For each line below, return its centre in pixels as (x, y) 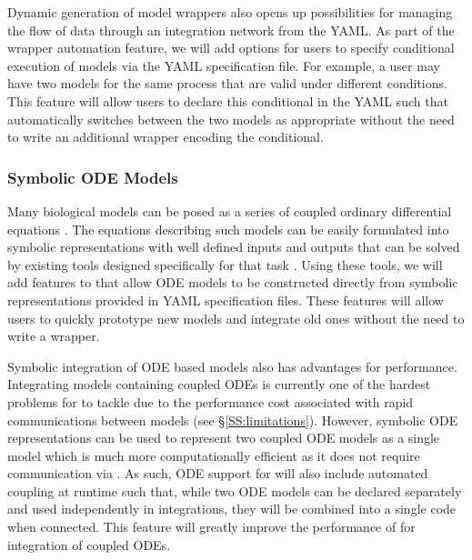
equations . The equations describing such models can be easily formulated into (228, 229)
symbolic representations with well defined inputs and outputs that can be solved (234, 247)
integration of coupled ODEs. (89, 544)
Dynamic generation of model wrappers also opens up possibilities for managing (230, 12)
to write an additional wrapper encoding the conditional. (166, 137)
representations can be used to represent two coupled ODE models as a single (224, 438)
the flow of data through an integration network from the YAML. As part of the (231, 30)
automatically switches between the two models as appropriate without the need (231, 119)
